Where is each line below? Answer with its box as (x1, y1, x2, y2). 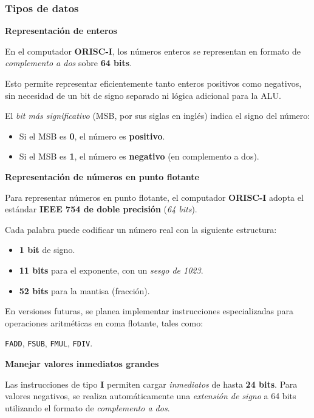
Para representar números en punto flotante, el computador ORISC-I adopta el (5, 190, 304, 203)
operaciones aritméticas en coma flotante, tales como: (5, 316, 203, 329)
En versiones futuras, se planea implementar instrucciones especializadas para (5, 305, 294, 317)
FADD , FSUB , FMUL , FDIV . (5, 337, 93, 349)
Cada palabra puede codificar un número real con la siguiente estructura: (5, 223, 277, 235)
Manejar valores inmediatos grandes (5, 357, 159, 369)
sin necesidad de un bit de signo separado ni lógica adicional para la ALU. (5, 89, 281, 101)
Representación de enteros (5, 24, 117, 37)
